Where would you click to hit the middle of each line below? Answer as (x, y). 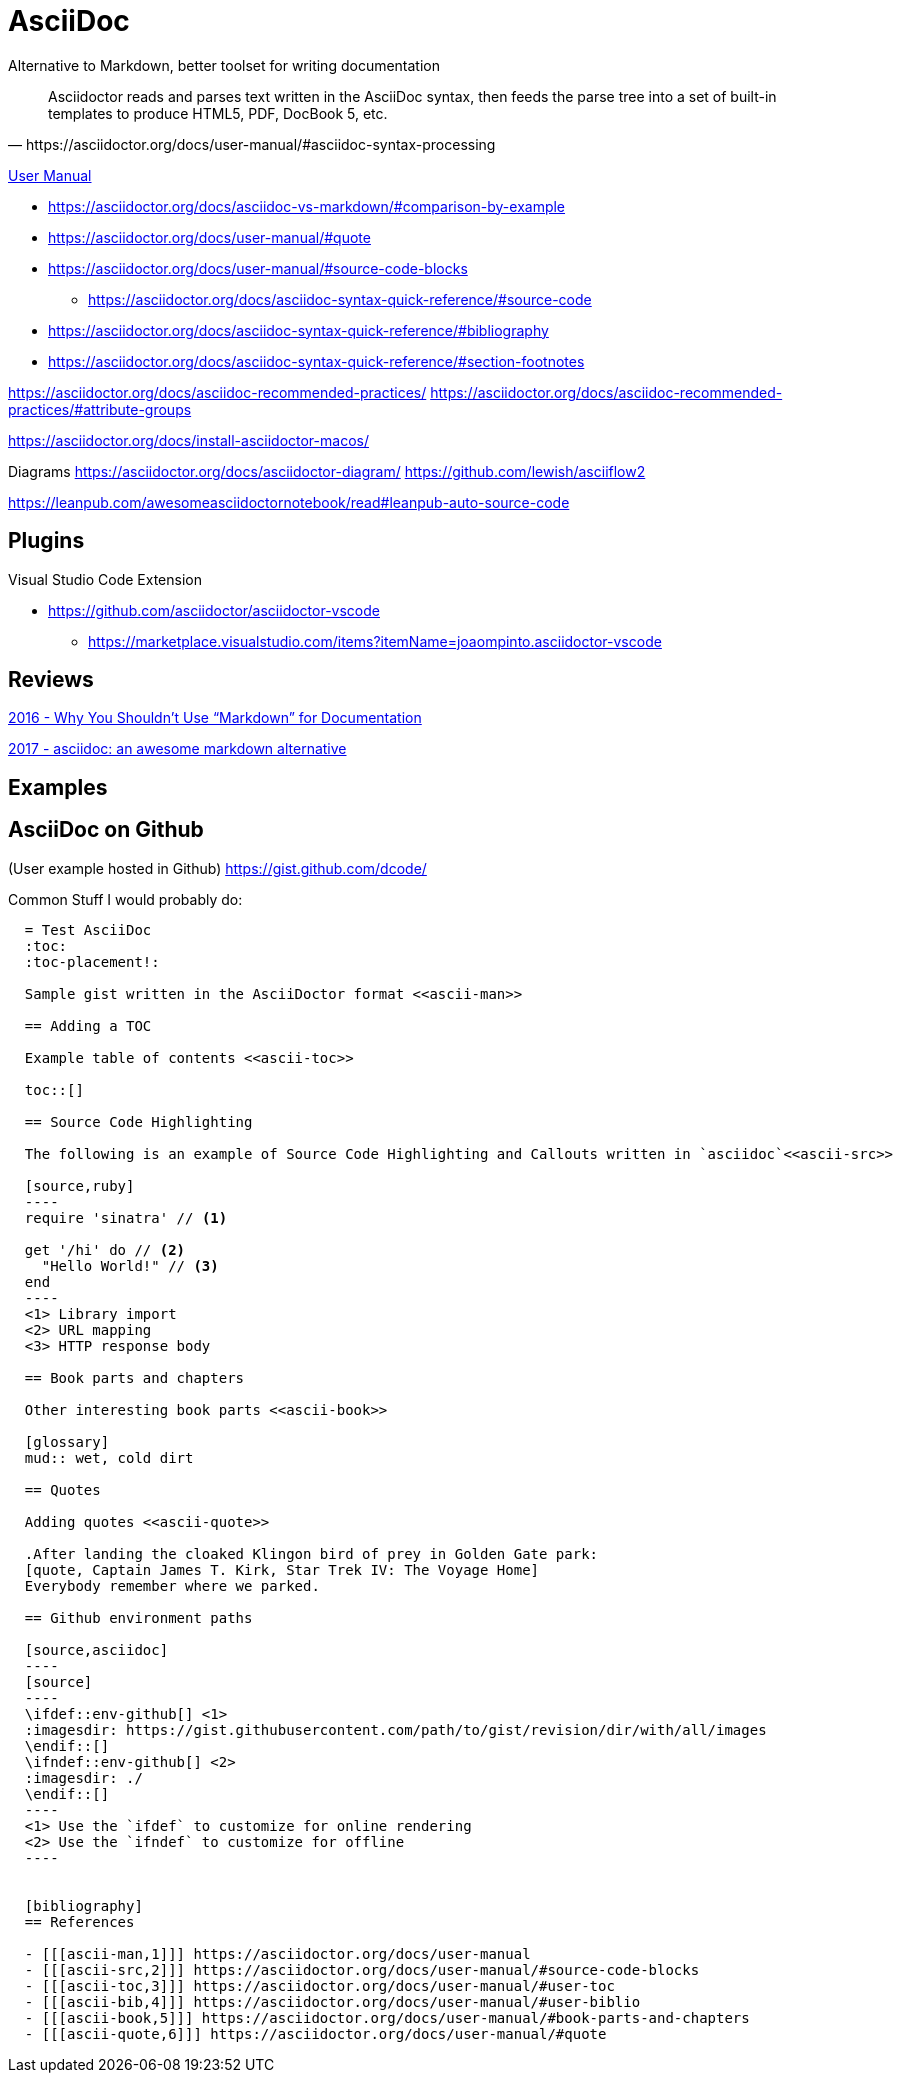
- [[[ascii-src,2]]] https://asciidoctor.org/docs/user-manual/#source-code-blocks (362, 1969)
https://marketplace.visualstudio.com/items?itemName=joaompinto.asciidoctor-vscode (375, 641)
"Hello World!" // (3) (130, 1265)
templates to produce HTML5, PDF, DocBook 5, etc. (218, 113)
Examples (58, 787)
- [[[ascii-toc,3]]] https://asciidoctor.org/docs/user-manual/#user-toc (319, 1985)
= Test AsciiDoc (88, 929)
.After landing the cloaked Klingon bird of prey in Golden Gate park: (311, 1553)
